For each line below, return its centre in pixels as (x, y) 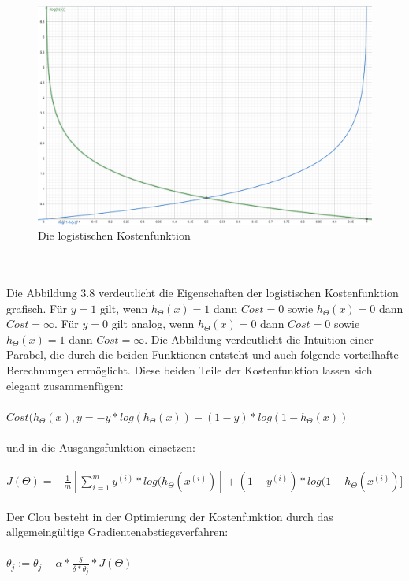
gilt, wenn (124, 308)
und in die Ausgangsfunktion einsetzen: (101, 447)
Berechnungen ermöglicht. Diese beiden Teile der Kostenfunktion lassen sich (190, 369)
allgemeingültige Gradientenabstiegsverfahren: (117, 532)
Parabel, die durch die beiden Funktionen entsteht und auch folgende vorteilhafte (203, 354)
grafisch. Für (37, 308)
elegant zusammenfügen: (65, 385)
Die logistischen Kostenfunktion (114, 235)
